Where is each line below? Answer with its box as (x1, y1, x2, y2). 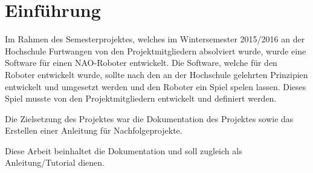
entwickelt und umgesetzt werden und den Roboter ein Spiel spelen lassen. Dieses (5, 80, 306, 93)
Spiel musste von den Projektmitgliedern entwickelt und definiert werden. (5, 92, 277, 105)
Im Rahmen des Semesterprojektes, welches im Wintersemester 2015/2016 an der (5, 33, 305, 45)
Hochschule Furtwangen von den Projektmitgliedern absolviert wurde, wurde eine (5, 44, 306, 57)
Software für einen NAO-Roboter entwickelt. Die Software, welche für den (5, 56, 277, 69)
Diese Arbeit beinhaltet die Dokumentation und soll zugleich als (5, 144, 242, 157)
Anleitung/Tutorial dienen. (5, 156, 105, 169)
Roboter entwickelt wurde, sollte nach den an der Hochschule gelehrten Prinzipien (5, 68, 308, 80)
